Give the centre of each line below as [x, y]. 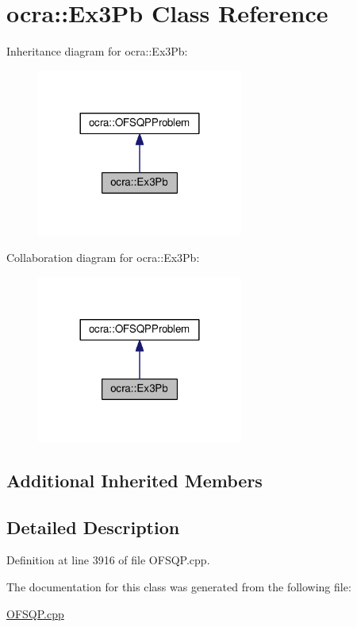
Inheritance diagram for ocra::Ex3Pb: [97, 51]
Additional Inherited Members [134, 480]
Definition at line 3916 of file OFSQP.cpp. [108, 560]
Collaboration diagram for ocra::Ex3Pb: [103, 258]
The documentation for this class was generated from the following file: [179, 587]
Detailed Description [93, 527]
